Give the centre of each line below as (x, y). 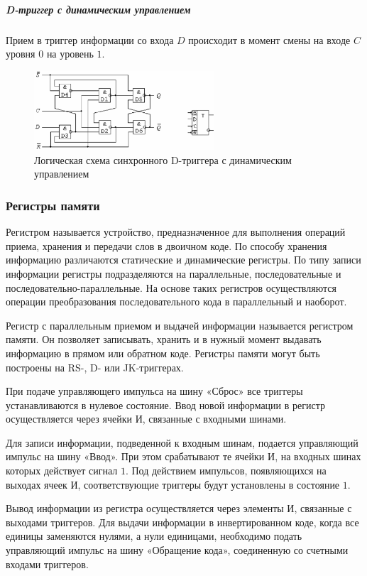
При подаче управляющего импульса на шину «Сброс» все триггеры (154, 391)
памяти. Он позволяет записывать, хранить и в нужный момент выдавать (164, 339)
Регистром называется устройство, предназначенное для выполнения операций (176, 232)
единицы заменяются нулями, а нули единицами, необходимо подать (154, 536)
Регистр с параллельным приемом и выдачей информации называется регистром (180, 325)
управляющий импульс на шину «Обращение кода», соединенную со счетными (177, 550)
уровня (21, 54)
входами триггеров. (47, 564)
